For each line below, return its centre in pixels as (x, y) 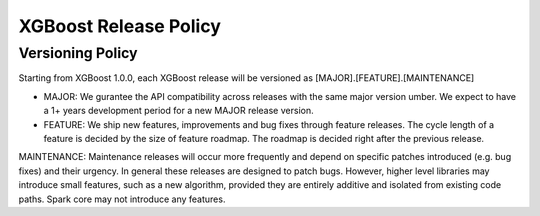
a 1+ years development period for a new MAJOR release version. (178, 111)
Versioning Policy (78, 53)
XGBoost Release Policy (120, 26)
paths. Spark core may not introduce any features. (122, 199)
